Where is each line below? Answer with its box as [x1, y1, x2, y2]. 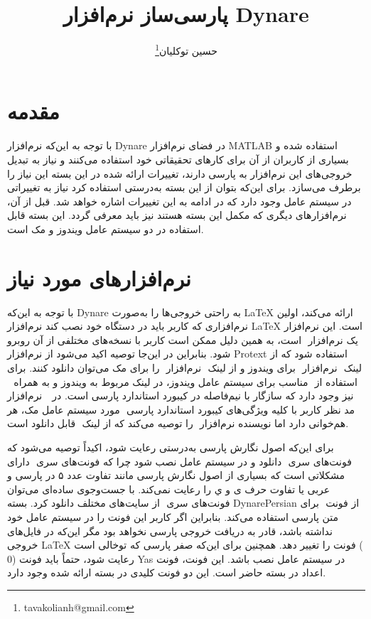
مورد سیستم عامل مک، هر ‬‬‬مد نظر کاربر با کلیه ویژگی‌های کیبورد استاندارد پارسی [7, 402, 355, 416]
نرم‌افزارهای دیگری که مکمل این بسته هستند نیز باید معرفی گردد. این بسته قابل [7, 208, 347, 222]
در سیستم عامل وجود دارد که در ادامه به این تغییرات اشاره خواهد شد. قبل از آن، [7, 193, 352, 208]
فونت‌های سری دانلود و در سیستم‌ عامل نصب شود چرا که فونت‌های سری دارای [7, 453, 352, 468]
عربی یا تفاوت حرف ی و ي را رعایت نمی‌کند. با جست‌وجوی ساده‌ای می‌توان [7, 481, 330, 496]
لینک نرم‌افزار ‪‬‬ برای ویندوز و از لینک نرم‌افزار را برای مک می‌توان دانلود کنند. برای [7, 360, 362, 375]
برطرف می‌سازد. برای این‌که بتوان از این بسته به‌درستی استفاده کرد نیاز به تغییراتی [7, 180, 361, 195]
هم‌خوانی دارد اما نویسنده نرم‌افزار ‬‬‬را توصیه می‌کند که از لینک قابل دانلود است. [7, 416, 349, 431]
